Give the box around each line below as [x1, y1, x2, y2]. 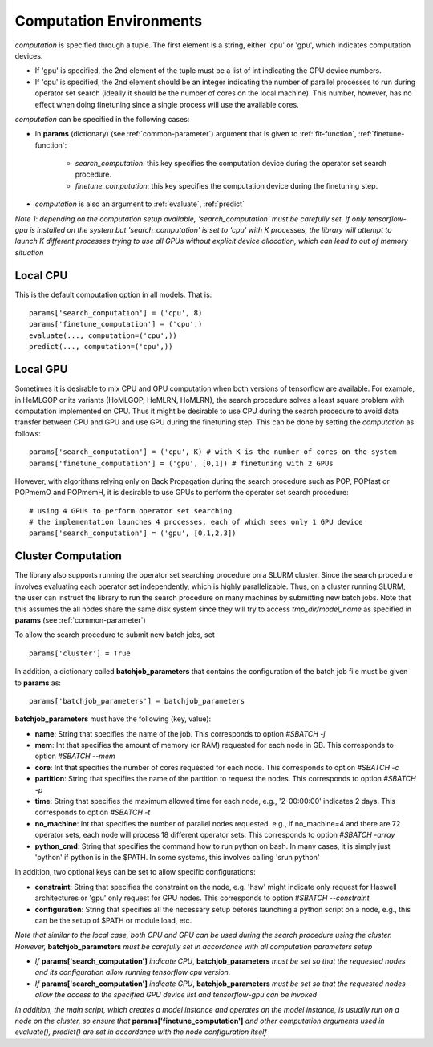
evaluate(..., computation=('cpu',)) [29, 331, 178, 340]
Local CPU [14, 269, 68, 282]
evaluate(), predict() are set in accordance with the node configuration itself [14, 1027, 268, 1037]
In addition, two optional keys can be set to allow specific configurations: [14, 867, 256, 877]
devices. [14, 51, 43, 60]
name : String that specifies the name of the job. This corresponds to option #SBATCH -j [34, 728, 326, 738]
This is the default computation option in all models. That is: [14, 290, 212, 299]
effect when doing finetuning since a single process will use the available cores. [34, 99, 300, 109]
